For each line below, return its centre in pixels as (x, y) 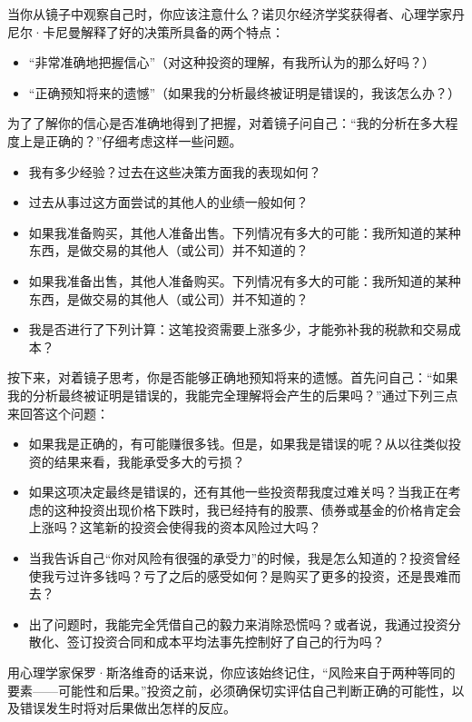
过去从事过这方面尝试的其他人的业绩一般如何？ (168, 202)
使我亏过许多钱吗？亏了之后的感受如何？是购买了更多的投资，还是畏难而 (245, 575)
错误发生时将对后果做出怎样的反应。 (128, 708)
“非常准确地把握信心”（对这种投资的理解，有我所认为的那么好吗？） (232, 62)
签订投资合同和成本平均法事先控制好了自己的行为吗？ (226, 642)
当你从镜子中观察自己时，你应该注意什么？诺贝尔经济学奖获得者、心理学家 (230, 14)
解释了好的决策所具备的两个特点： (182, 31)
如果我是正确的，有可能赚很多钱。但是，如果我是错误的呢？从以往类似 (238, 444)
